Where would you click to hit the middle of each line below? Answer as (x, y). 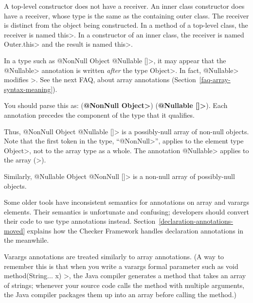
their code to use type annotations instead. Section (80, 221)
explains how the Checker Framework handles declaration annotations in (135, 230)
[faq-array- (215, 80)
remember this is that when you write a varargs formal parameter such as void (121, 266)
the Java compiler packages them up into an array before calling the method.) (120, 294)
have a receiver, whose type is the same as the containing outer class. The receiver (126, 15)
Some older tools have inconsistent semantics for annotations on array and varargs (126, 202)
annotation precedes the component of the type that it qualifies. (99, 115)
